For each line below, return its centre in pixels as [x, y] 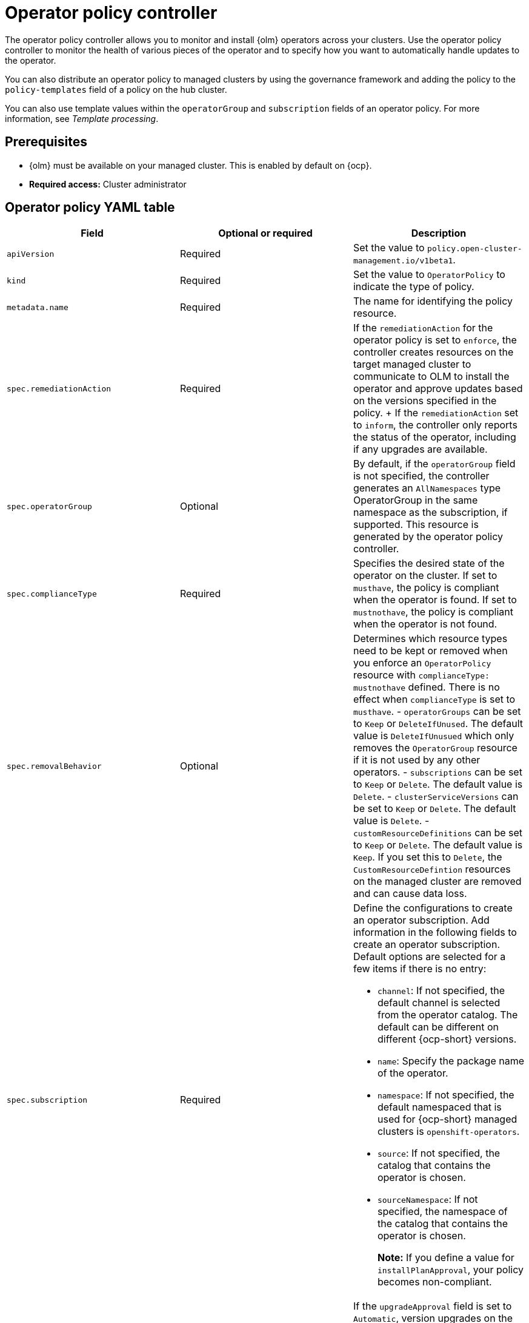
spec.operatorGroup [49, 506]
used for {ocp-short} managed [447, 1119]
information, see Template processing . [82, 118]
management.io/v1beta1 [403, 261]
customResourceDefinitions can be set [438, 833]
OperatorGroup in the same [415, 500]
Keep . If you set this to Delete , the [428, 857]
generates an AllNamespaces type [427, 488]
